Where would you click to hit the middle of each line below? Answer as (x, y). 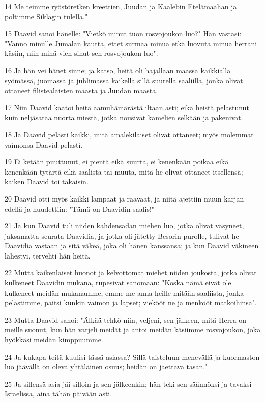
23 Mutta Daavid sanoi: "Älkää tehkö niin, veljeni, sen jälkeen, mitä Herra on (126, 319)
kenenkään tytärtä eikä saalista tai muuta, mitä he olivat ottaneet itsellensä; (124, 171)
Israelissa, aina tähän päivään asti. (58, 394)
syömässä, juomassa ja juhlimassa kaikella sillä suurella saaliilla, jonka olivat (124, 80)
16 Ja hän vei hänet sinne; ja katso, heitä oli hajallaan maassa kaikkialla (118, 70)
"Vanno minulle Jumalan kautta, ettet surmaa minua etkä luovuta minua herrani (131, 43)
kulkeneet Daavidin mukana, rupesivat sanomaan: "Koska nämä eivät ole (118, 283)
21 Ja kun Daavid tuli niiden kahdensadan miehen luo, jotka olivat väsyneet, (124, 226)
